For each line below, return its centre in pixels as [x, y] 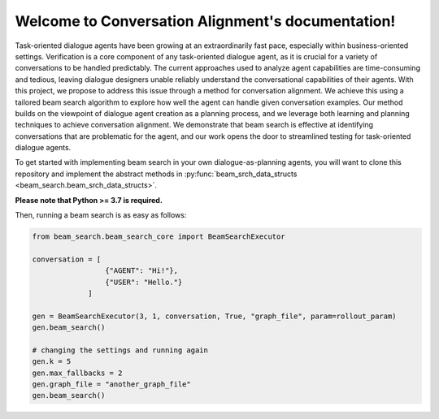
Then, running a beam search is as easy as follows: [101, 215]
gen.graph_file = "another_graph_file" [111, 384]
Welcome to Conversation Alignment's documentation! [205, 21]
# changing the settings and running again [120, 350]
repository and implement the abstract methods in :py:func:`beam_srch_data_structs [156, 174]
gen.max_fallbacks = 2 [77, 373]
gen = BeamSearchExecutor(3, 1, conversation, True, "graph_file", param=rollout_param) [215, 316]
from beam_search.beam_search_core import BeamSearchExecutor [159, 237]
